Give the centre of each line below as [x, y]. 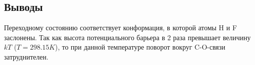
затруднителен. [26, 56]
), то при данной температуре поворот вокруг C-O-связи [140, 47]
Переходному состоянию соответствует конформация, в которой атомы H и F [121, 28]
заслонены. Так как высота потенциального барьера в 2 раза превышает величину [127, 37]
